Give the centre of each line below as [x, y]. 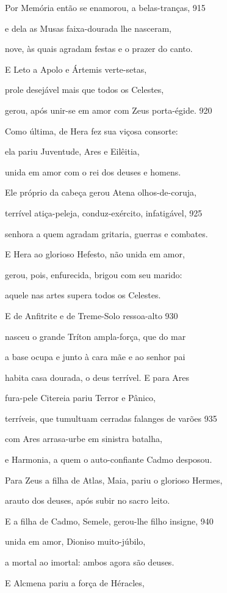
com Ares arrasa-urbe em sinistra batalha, [84, 439]
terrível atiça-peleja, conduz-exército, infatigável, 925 [104, 212]
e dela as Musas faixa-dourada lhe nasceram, [88, 28]
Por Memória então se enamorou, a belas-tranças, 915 [105, 7]
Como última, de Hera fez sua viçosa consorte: [92, 131]
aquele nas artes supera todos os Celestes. [83, 295]
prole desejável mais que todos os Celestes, [85, 90]
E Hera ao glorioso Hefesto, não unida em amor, [95, 254]
